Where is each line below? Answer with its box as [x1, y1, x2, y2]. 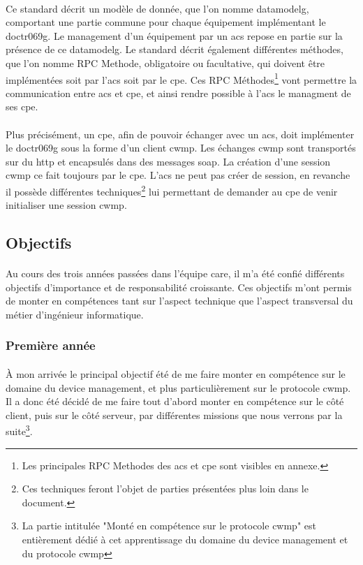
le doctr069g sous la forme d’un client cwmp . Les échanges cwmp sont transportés [6, 140, 356, 155]
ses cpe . [6, 99, 38, 114]
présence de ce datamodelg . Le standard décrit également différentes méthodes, [6, 42, 343, 57]
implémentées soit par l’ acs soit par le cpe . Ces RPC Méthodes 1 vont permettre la [6, 70, 357, 87]
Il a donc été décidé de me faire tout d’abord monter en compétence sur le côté [6, 394, 344, 409]
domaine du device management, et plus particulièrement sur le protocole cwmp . [6, 380, 351, 395]
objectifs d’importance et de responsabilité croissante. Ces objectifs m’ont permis [6, 279, 352, 294]
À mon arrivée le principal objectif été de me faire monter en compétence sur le [6, 367, 346, 381]
